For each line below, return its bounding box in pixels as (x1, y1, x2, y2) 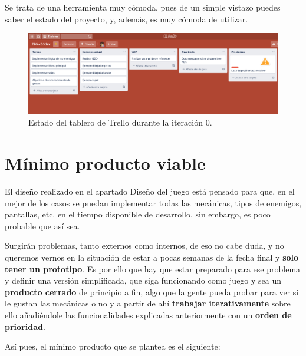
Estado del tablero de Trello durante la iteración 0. (28, 116, 212, 128)
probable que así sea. (5, 219, 80, 232)
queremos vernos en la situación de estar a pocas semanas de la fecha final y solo (5, 251, 299, 263)
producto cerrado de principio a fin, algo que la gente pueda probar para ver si (5, 285, 299, 298)
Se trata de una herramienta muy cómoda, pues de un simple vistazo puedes (5, 1, 281, 13)
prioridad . (5, 320, 45, 332)
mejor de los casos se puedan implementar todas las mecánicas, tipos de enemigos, (5, 196, 302, 209)
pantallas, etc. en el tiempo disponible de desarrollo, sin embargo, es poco (5, 208, 271, 220)
